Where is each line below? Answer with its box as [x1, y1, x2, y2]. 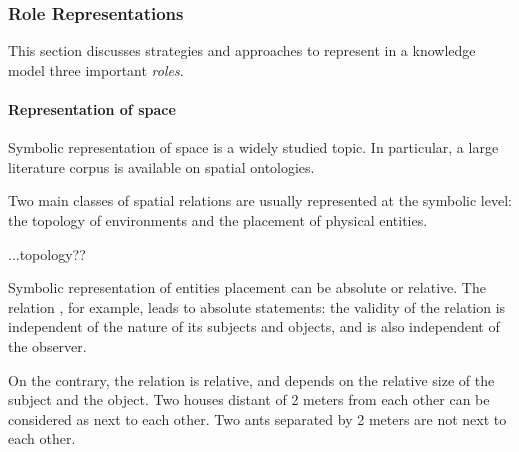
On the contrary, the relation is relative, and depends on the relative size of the [8, 369, 495, 390]
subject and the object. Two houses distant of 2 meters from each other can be [8, 389, 490, 410]
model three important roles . [8, 59, 184, 80]
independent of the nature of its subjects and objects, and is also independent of [8, 316, 500, 337]
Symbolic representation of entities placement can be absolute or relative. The [8, 277, 486, 298]
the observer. [8, 335, 87, 356]
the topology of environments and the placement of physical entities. [8, 209, 428, 230]
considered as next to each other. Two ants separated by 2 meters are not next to [8, 408, 507, 429]
